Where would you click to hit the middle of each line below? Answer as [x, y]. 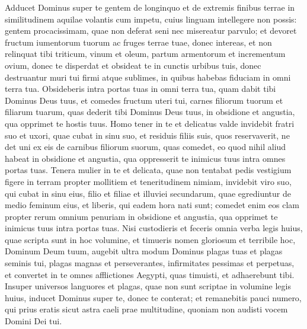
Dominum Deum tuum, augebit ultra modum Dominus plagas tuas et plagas [144, 251]
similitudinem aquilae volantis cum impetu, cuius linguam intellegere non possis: [151, 19]
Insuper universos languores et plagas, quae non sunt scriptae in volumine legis [148, 286]
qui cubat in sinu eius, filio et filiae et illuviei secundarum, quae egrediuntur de [148, 193]
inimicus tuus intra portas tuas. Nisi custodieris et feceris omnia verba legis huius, [154, 228]
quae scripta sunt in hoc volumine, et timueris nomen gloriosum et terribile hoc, [150, 239]
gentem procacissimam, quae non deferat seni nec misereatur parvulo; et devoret [151, 31]
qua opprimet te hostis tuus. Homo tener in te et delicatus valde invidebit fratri [150, 123]
